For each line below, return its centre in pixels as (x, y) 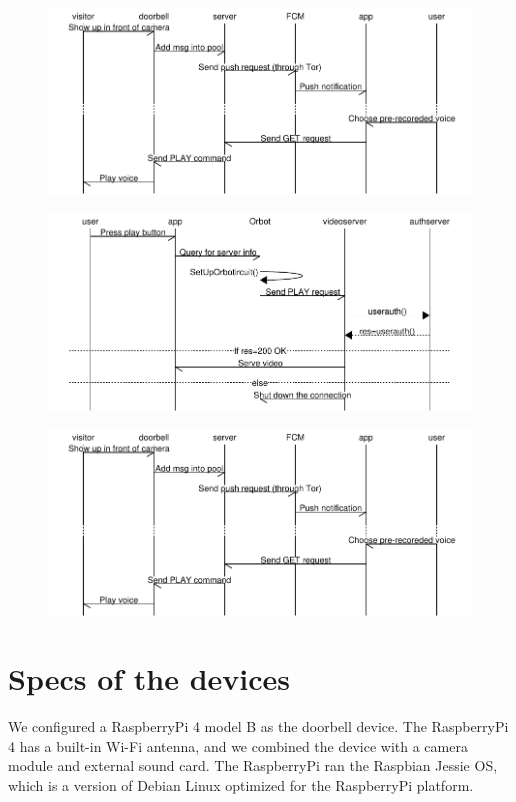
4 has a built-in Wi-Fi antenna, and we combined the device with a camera (238, 745)
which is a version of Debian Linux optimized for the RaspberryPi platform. (241, 785)
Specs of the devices (149, 678)
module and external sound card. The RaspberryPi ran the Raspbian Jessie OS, (253, 765)
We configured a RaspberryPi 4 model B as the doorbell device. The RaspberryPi (258, 726)
